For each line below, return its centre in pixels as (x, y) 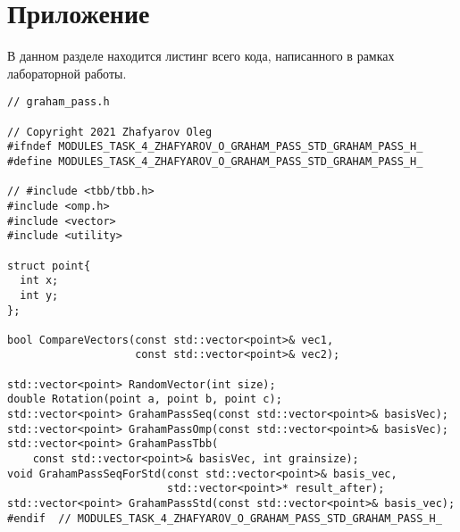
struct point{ (49, 266)
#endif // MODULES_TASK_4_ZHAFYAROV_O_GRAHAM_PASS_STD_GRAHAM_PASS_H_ (225, 518)
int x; (39, 281)
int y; (39, 295)
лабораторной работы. (67, 73)
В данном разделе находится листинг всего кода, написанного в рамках (201, 56)
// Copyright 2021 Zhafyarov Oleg (110, 132)
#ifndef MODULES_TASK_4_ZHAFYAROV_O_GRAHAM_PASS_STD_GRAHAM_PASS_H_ (215, 147)
